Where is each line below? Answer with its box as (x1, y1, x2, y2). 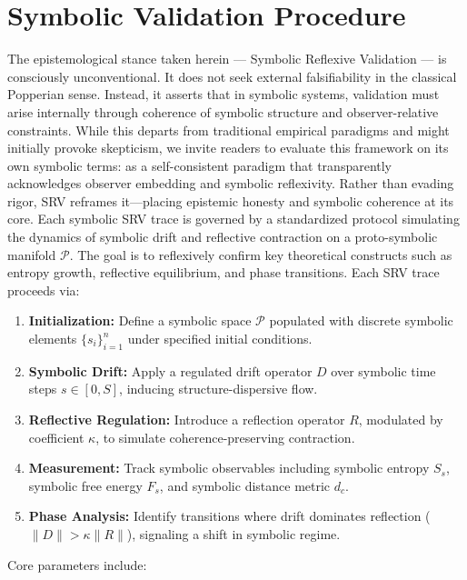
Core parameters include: (7, 555, 147, 574)
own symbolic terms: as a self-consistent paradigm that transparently (7, 155, 392, 175)
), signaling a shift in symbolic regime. (126, 524, 341, 543)
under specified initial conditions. (127, 329, 313, 348)
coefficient (28, 427, 84, 446)
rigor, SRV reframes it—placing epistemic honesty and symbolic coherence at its (7, 191, 454, 210)
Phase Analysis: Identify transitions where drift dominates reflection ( (28, 506, 431, 525)
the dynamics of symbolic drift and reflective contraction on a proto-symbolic (7, 227, 438, 246)
